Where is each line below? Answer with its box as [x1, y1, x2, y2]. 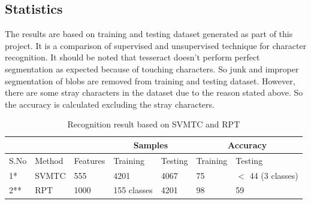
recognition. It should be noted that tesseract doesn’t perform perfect [5, 51, 260, 63]
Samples [133, 138, 168, 151]
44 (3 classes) [249, 169, 298, 181]
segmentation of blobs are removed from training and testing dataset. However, [5, 74, 295, 87]
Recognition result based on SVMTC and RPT [67, 118, 240, 130]
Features [74, 154, 105, 166]
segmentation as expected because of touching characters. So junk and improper [5, 62, 299, 75]
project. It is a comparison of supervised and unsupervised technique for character [5, 39, 307, 51]
